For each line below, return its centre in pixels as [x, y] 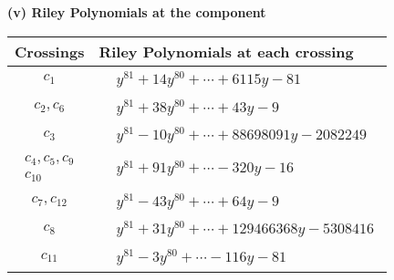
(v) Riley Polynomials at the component [137, 12]
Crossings [50, 51]
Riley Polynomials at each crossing [226, 51]
